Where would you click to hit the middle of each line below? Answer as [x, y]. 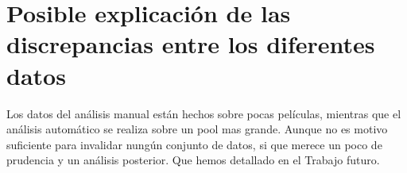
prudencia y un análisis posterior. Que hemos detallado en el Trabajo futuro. [193, 160]
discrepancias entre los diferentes [191, 44]
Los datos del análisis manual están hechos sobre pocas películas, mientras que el [204, 113]
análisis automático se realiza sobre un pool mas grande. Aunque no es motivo [197, 129]
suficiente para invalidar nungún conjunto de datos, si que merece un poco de [194, 144]
